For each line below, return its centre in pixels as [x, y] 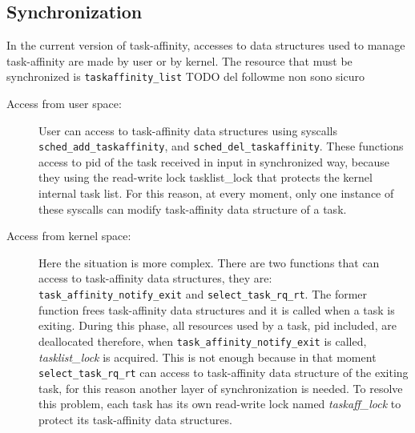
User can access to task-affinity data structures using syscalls [188, 130]
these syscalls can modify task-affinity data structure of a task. [193, 208]
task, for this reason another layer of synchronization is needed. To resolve [221, 388]
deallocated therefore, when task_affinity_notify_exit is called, [203, 341]
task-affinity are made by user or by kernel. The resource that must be [179, 60]
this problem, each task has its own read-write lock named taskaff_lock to [220, 404]
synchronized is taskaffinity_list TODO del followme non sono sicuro [186, 76]
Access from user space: [64, 104]
